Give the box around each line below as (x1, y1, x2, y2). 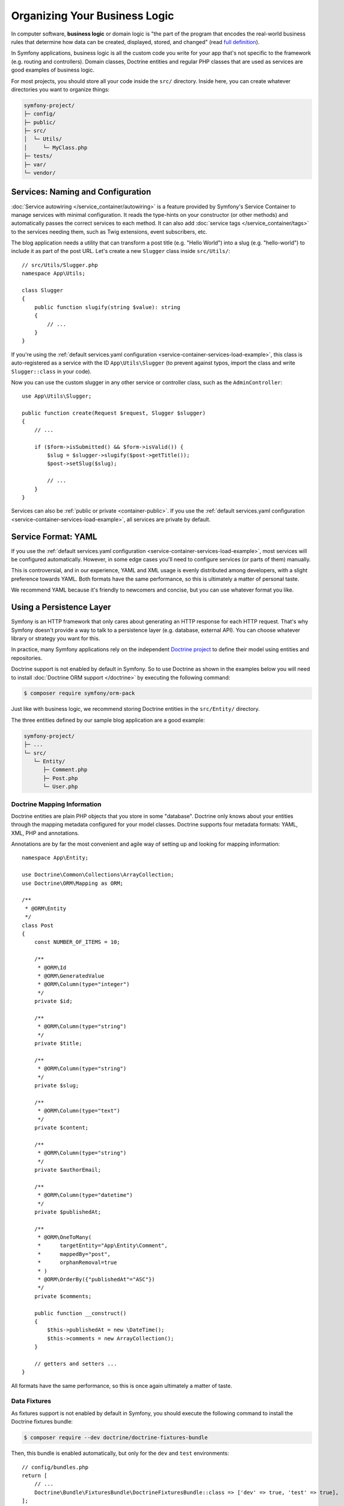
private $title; (34, 1040, 82, 1047)
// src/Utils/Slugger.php (22, 261, 99, 268)
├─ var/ (23, 161, 46, 168)
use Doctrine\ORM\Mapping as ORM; (22, 880, 123, 887)
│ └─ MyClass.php (23, 144, 88, 151)
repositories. (11, 654, 43, 661)
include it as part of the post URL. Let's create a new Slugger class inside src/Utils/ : (11, 248, 231, 255)
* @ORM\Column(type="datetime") (37, 1192, 134, 1199)
